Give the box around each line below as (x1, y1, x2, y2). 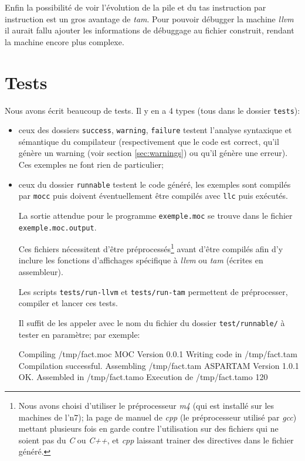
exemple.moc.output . (18, 221, 97, 233)
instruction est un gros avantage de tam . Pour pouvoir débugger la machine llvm (5, 12, 294, 25)
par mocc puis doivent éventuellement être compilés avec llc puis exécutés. (18, 189, 288, 202)
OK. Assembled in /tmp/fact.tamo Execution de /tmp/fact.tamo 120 (18, 371, 268, 383)
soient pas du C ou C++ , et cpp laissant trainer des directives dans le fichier (18, 433, 294, 446)
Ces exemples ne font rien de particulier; (18, 158, 164, 170)
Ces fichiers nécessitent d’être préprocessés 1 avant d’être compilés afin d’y (18, 241, 283, 255)
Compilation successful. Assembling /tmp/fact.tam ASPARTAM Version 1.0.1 (18, 359, 299, 371)
